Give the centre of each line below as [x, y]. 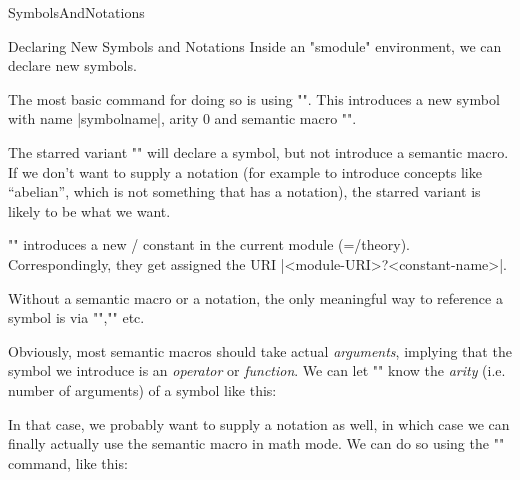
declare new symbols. [72, 65]
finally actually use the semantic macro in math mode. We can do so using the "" [256, 443]
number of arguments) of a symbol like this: [142, 389]
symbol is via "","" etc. [76, 317]
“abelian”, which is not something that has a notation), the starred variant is [244, 191]
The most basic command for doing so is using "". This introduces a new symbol [254, 98]
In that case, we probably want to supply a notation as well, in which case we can [259, 423]
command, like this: [68, 462]
